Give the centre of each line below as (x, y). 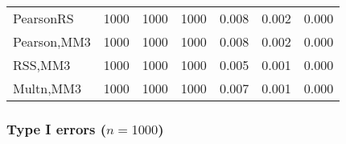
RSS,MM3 (42, 65)
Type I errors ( (57, 128)
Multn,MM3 (47, 88)
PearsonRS (43, 18)
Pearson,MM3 (52, 41)
